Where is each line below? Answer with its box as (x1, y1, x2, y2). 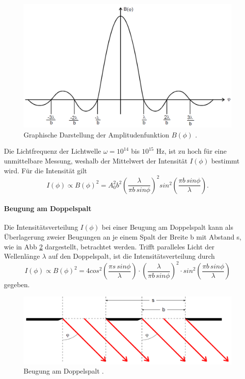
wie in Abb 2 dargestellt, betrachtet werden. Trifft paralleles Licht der (4, 241, 215, 251)
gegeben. (4, 279, 30, 290)
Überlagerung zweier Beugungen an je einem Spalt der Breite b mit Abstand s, (4, 232, 242, 242)
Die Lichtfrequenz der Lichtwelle (4, 146, 101, 156)
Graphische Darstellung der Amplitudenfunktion (24, 129, 169, 139)
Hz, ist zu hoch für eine (156, 146, 227, 156)
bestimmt (211, 155, 240, 165)
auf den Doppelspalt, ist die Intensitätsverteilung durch (48, 251, 215, 261)
